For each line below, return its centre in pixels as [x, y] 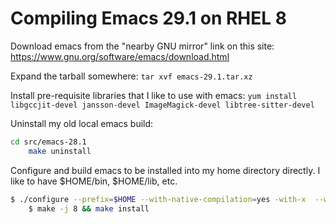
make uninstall [60, 151]
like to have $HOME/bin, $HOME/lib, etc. [94, 181]
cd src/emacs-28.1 [48, 142]
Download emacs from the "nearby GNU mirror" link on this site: [142, 46]
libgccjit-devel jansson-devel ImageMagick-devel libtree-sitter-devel [162, 105]
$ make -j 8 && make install [89, 208]
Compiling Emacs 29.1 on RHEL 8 [148, 18]
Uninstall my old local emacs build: [82, 123]
